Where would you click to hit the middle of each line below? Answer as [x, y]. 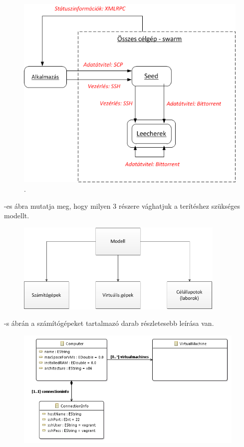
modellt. [17, 215]
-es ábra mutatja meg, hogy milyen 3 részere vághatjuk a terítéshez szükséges [122, 205]
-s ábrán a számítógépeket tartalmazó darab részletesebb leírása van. [109, 323]
